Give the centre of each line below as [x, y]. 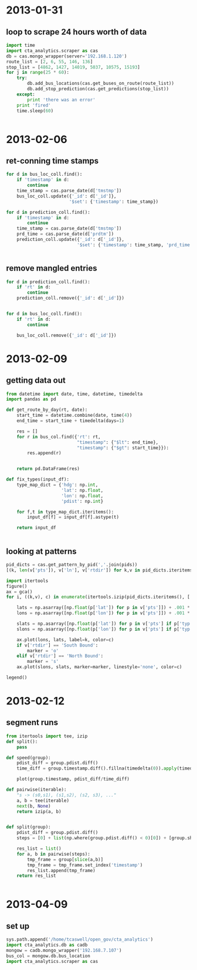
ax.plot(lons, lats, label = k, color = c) [65, 639]
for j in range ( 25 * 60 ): [38, 73]
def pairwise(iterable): [36, 789]
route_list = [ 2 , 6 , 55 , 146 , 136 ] [50, 62]
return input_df [37, 528]
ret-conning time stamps [52, 161]
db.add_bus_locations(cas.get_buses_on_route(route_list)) [101, 84]
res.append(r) [44, 453]
